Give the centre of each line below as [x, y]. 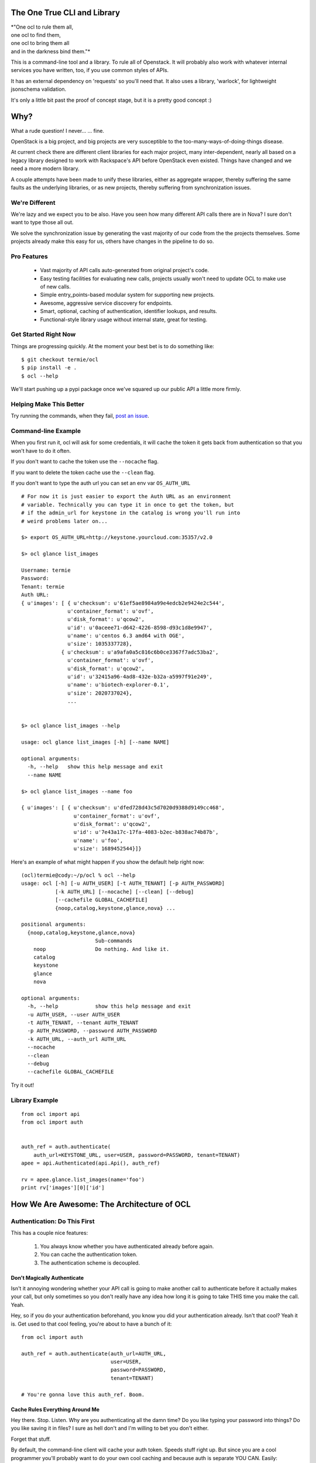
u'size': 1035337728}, [100, 644]
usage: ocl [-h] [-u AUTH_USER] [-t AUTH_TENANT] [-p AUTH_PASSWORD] [123, 883]
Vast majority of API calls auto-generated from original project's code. [125, 270]
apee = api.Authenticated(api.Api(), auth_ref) [91, 1163]
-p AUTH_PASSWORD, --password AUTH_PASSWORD [92, 1031]
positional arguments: [54, 924]
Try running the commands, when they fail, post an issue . [80, 416]
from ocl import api [51, 1114]
